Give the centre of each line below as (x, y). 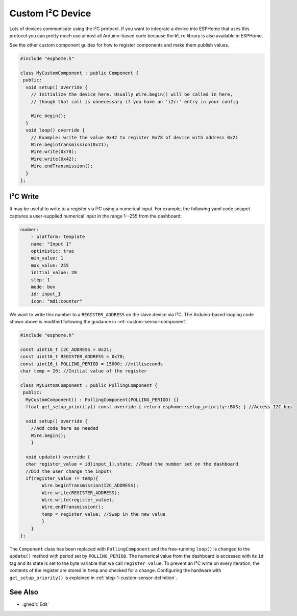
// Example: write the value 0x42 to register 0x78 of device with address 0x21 (134, 137)
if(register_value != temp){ (62, 478)
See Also (24, 592)
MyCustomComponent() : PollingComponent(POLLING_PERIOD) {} (102, 400)
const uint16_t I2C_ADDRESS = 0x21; (66, 349)
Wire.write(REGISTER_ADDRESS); (81, 493)
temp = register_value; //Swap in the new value (104, 514)
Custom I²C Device (50, 13)
